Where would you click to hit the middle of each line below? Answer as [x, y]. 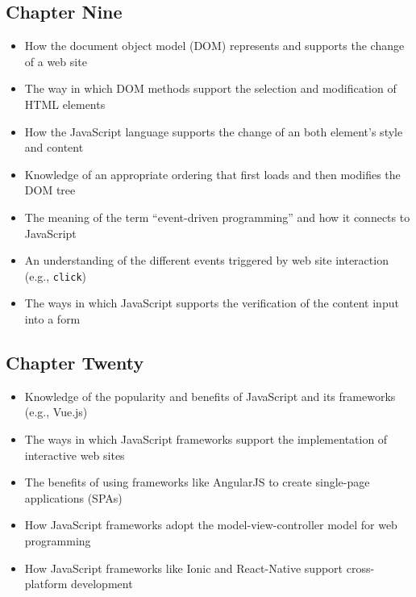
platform [46, 584]
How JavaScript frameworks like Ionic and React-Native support [184, 568]
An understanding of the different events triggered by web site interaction [206, 260]
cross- [360, 568]
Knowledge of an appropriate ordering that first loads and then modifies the [212, 174]
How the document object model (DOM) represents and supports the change [214, 46]
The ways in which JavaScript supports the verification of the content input [212, 303]
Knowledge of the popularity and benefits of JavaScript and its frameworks [210, 396]
